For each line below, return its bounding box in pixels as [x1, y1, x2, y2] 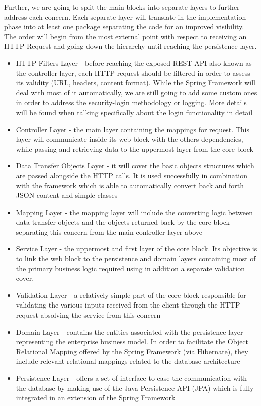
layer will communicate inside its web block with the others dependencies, [16, 134, 243, 144]
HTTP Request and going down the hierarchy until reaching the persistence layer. [4, 41, 257, 51]
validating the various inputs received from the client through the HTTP [16, 299, 240, 310]
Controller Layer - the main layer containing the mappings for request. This [16, 124, 250, 134]
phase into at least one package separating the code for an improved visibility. [4, 21, 244, 32]
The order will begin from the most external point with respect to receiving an [4, 31, 247, 41]
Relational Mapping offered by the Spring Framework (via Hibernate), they [16, 346, 248, 356]
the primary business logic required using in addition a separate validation [16, 263, 245, 273]
